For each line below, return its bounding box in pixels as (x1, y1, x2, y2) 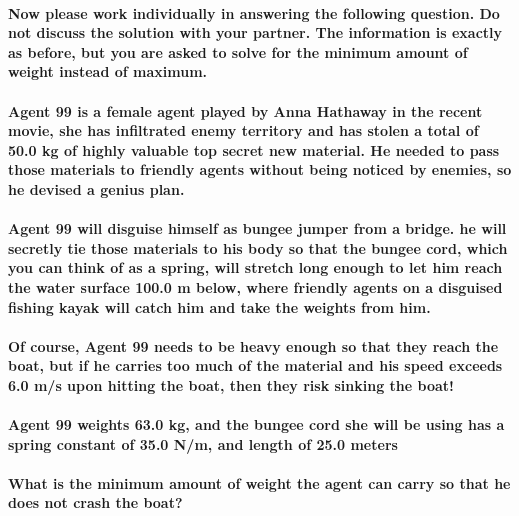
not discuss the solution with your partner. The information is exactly (8, 22, 503, 43)
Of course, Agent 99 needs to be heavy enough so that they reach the (8, 335, 499, 356)
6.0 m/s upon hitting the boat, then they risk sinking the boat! (8, 374, 454, 395)
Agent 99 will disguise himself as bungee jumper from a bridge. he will (8, 218, 507, 239)
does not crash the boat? (8, 492, 183, 513)
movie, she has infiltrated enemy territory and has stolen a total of (8, 120, 479, 141)
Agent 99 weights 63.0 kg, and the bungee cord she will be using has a (8, 414, 505, 435)
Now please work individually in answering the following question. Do (8, 2, 500, 23)
